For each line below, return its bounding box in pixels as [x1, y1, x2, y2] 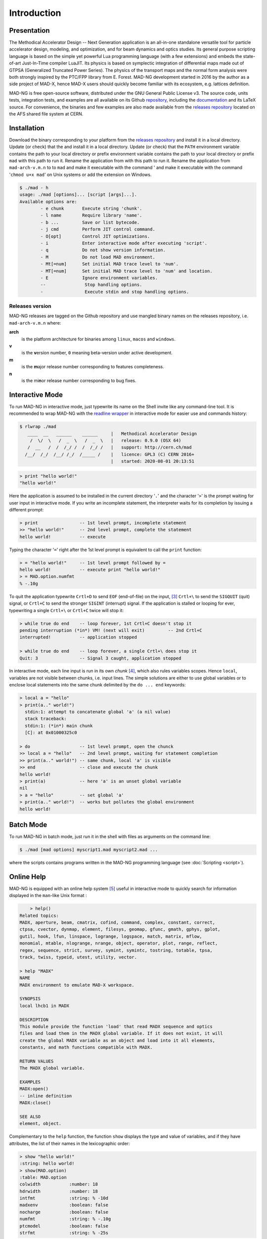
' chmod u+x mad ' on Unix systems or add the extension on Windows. [9, 171, 152, 177]
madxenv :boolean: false [19, 1202, 109, 1208]
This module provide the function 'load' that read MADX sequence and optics [19, 1023, 213, 1029]
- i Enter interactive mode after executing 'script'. [40, 240, 208, 246]
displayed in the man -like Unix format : [9, 893, 87, 899]
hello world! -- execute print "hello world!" [19, 567, 161, 572]
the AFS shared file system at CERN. [9, 111, 84, 116]
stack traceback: [25, 716, 67, 722]
